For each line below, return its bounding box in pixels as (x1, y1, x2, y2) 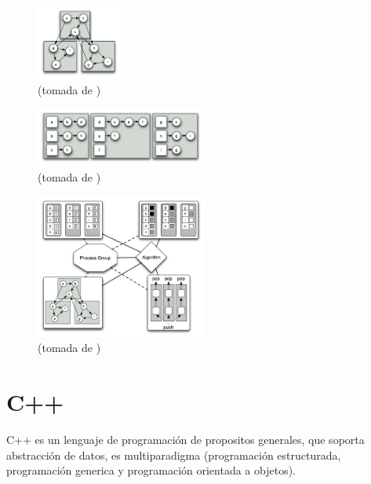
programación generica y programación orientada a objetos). (6, 462, 296, 478)
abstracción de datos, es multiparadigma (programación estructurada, (6, 446, 341, 463)
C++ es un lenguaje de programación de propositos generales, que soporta (6, 431, 365, 448)
